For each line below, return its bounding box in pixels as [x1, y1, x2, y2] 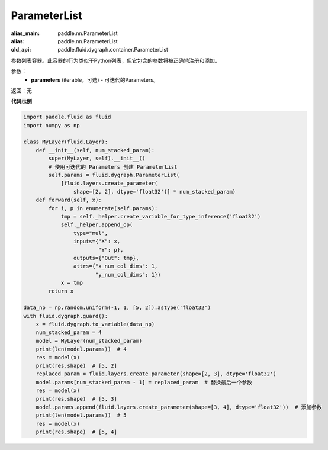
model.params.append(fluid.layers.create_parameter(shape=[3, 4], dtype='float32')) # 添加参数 [36, 403, 322, 410]
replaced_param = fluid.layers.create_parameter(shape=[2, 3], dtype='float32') [36, 371, 276, 377]
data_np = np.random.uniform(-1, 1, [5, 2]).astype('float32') [23, 304, 211, 311]
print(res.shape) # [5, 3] [36, 396, 118, 402]
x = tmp [60, 279, 83, 287]
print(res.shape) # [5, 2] [36, 362, 118, 369]
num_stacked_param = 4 [36, 329, 102, 336]
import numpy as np [23, 122, 80, 128]
